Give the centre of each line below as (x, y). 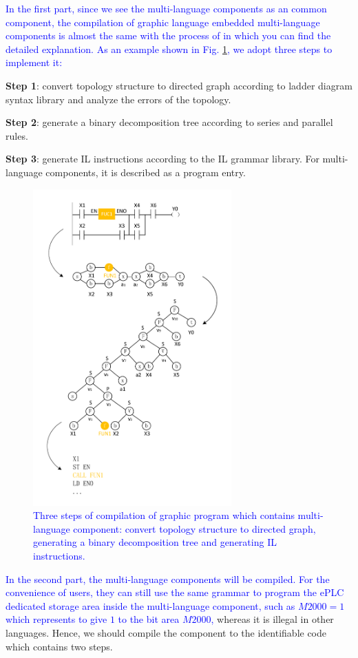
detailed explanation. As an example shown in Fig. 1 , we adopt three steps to (169, 49)
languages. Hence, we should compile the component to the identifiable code (166, 632)
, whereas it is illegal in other (272, 619)
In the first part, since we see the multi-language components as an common (166, 8)
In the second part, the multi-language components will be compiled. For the (168, 579)
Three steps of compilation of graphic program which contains (164, 515)
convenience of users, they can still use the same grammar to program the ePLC (175, 592)
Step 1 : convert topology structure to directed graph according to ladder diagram (179, 85)
